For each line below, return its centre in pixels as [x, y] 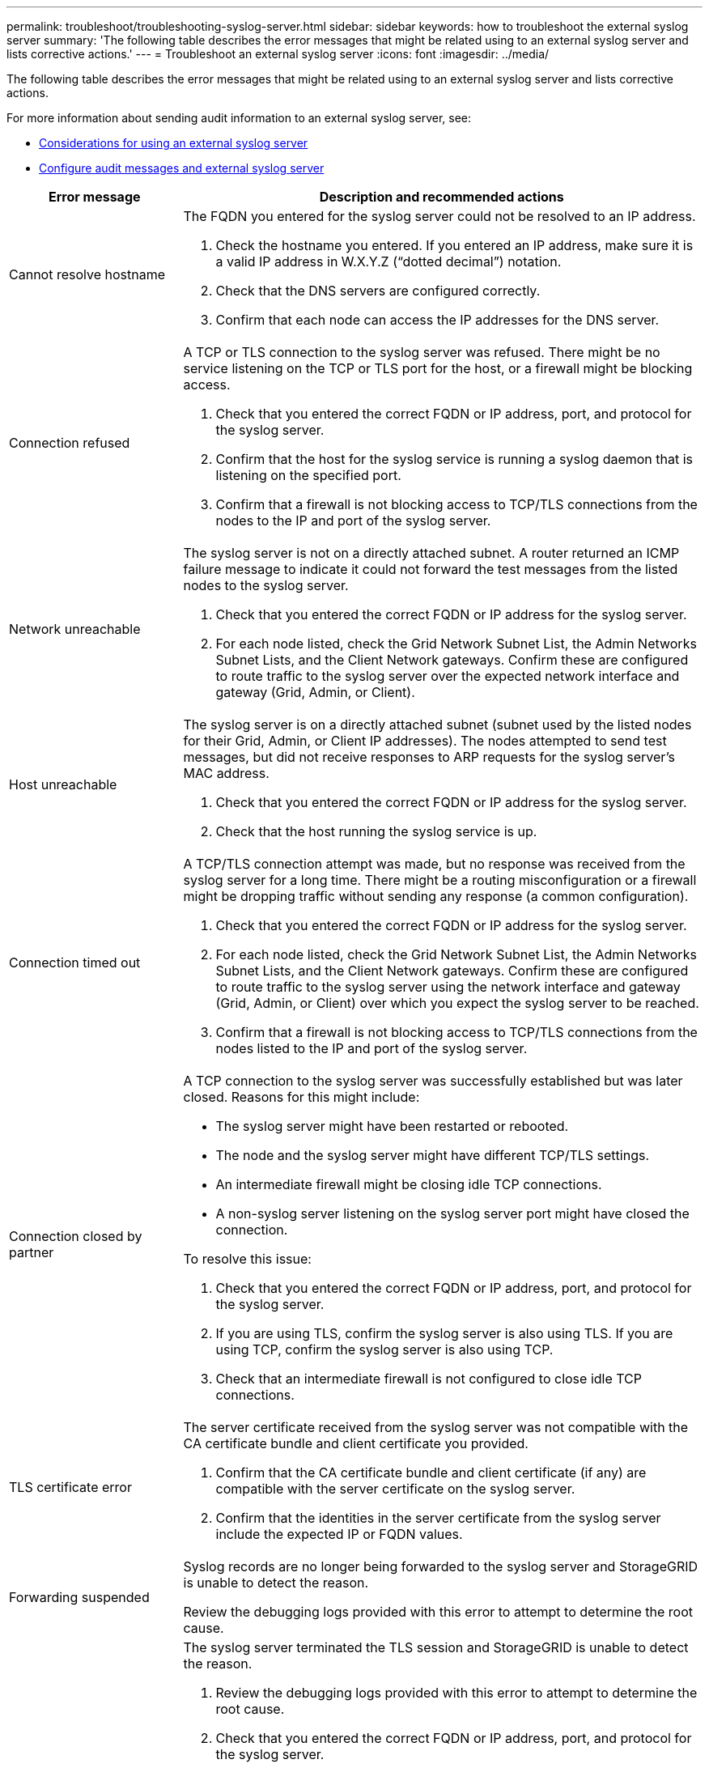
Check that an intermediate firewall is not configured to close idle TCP [429, 1379]
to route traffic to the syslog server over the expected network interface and [448, 676]
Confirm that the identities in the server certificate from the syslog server [438, 1518]
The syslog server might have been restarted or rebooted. [392, 1126]
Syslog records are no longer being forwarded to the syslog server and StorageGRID [441, 1566]
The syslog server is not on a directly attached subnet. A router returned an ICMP [431, 553]
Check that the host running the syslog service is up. [376, 831]
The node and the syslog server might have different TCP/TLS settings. [433, 1155]
